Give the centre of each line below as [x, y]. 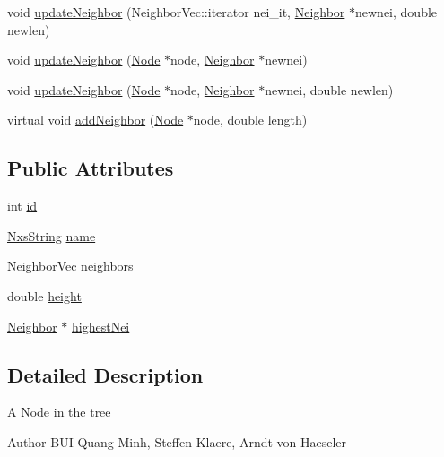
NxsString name [52, 235]
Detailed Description [105, 374]
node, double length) [250, 120]
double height [44, 295]
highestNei [101, 326]
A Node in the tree [59, 412]
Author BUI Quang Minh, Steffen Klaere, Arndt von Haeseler [177, 441]
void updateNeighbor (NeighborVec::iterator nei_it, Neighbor [176, 12]
